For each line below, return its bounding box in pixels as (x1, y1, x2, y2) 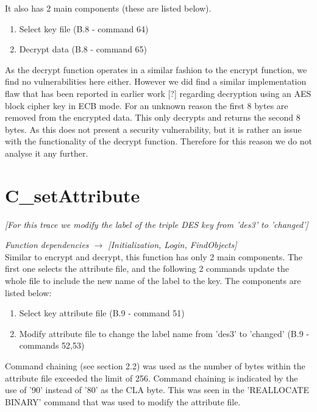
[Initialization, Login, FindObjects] (108, 238, 237, 251)
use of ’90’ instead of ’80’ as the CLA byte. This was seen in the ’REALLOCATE (5, 383, 309, 396)
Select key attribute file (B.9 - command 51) (19, 307, 185, 319)
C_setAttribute (5, 182, 140, 207)
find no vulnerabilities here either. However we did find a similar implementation (5, 75, 307, 88)
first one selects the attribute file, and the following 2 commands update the (5, 262, 289, 275)
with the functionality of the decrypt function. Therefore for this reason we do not (5, 135, 312, 147)
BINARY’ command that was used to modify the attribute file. (5, 395, 241, 408)
